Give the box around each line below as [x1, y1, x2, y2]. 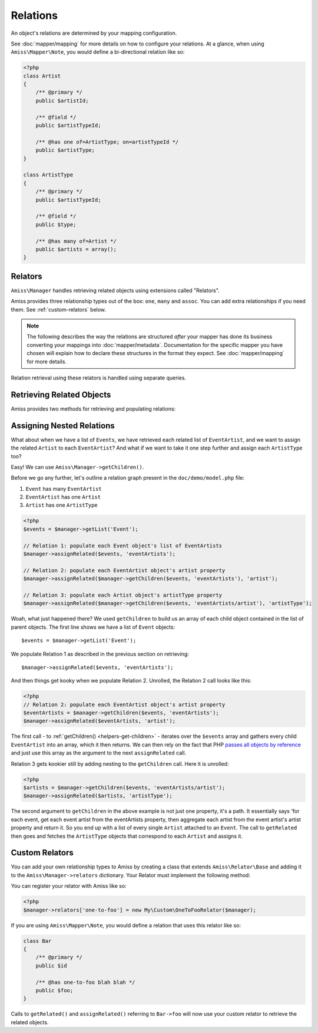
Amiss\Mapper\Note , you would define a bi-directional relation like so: [11, 48, 185, 55]
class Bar [23, 937, 52, 944]
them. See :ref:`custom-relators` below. [11, 306, 106, 313]
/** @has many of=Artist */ [35, 238, 117, 244]
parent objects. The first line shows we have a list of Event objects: [11, 623, 175, 631]
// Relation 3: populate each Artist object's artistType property [23, 592, 223, 598]
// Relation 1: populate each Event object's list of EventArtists [23, 542, 223, 549]
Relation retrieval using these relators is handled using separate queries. [11, 374, 187, 381]
